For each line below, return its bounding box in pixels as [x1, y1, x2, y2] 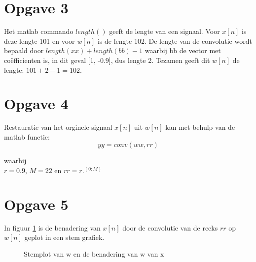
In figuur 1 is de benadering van [4, 222, 101, 233]
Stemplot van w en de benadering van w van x [24, 248, 164, 259]
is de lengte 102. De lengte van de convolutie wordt [97, 35, 252, 46]
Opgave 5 [4, 194, 69, 214]
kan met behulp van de [165, 122, 235, 132]
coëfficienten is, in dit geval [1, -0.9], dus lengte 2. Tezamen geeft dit [4, 55, 210, 65]
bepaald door [4, 45, 44, 56]
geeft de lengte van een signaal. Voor [109, 26, 220, 36]
